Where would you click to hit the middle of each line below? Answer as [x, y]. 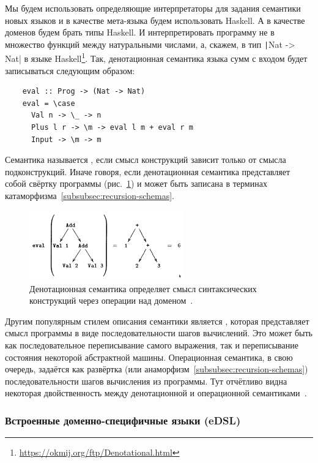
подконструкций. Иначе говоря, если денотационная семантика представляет [148, 171]
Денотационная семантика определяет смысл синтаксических [143, 288]
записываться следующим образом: [70, 70]
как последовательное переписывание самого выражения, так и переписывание [152, 344]
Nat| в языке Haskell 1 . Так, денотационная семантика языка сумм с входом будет [156, 58]
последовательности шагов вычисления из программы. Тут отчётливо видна [146, 381]
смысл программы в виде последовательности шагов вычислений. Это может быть [159, 333]
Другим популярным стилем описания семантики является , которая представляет [157, 321]
